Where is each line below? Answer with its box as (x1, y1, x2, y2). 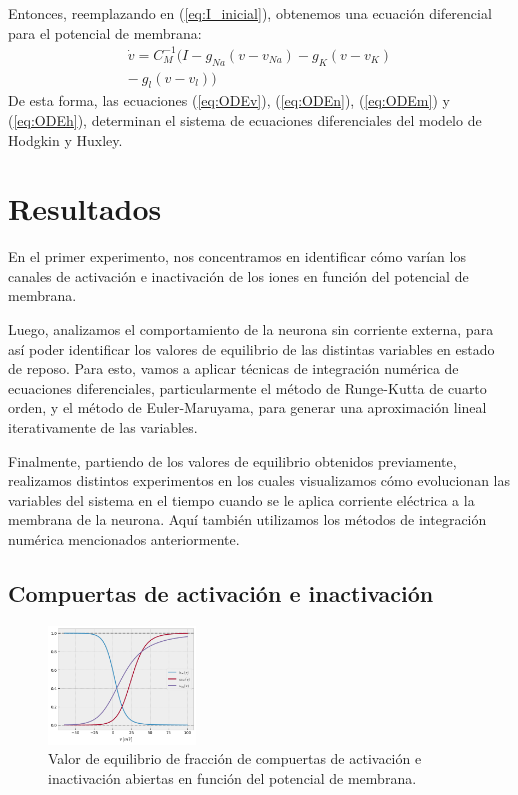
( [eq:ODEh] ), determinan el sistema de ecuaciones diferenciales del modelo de (8, 109, 482, 130)
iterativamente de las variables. (8, 417, 198, 437)
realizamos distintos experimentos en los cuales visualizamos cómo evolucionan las (8, 470, 510, 491)
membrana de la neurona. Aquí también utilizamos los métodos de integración (8, 509, 487, 530)
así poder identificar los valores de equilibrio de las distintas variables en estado (8, 338, 495, 359)
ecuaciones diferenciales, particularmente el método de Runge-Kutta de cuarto (8, 377, 487, 398)
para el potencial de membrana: (8, 22, 202, 43)
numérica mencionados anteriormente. (8, 528, 240, 549)
